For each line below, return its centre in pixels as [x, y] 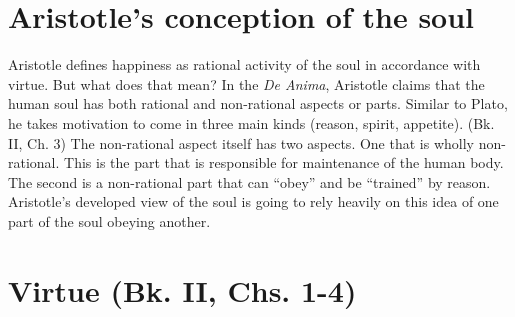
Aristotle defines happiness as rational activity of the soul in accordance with [244, 64]
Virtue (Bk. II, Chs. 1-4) [182, 289]
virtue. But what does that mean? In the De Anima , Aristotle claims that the [246, 83]
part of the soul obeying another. [109, 220]
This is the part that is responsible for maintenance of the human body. [284, 162]
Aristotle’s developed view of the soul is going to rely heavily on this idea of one [253, 201]
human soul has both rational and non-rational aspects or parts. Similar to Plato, [258, 103]
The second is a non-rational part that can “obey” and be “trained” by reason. [249, 181]
